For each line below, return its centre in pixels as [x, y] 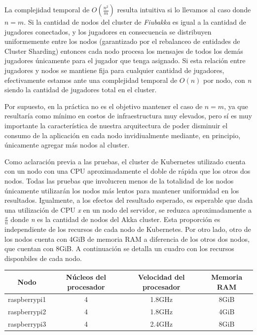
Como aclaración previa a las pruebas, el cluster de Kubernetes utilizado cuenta [125, 161]
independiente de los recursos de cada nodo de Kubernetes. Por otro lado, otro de [128, 229]
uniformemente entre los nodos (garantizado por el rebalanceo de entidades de [122, 41]
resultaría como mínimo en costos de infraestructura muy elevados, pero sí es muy [128, 116]
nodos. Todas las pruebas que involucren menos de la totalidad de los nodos [119, 180]
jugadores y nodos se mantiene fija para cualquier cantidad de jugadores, [114, 70]
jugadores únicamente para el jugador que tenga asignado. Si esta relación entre [125, 60]
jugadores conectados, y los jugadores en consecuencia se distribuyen [108, 31]
